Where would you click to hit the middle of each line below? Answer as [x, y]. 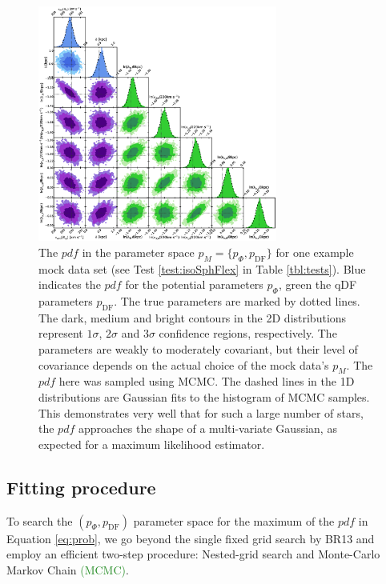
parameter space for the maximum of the [234, 520]
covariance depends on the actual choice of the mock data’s [184, 364]
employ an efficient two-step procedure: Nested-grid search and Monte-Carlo [193, 554]
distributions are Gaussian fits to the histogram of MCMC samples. [204, 397]
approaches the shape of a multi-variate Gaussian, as [207, 428]
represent [61, 333]
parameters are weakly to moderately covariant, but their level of [198, 349]
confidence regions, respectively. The [248, 333]
